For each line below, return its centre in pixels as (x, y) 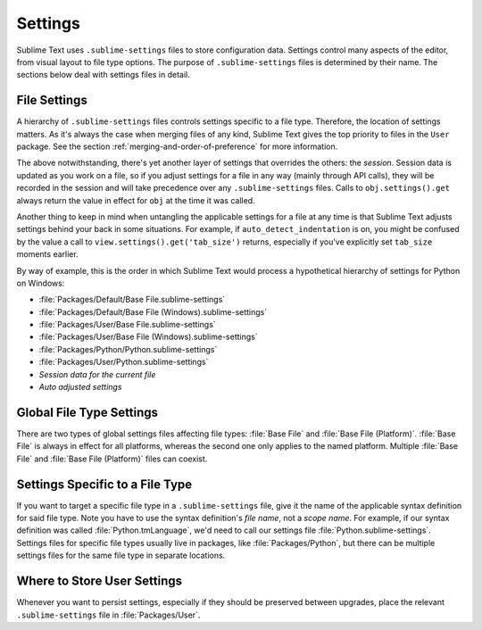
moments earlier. (48, 254)
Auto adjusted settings (80, 387)
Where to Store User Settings (100, 581)
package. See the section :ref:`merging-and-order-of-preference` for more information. (177, 146)
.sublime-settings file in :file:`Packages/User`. (108, 615)
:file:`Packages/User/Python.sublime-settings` (124, 362)
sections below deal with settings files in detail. (104, 75)
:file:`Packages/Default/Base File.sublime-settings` (132, 300)
